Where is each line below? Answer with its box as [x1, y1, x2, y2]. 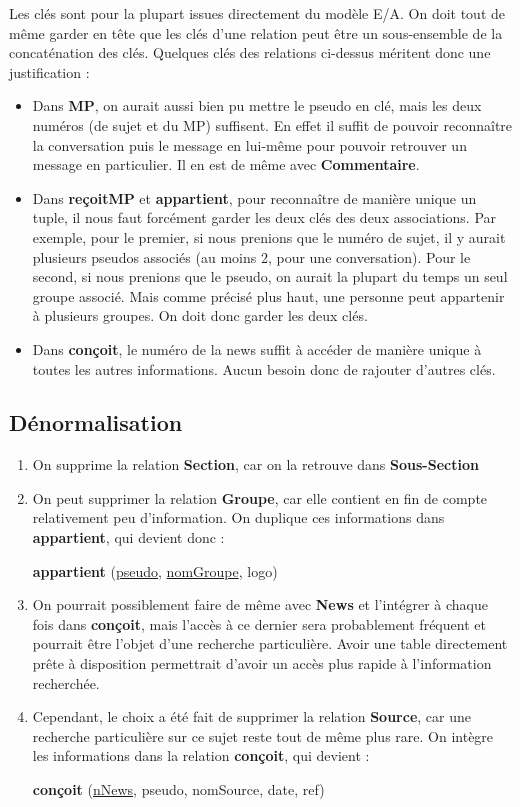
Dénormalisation [9, 407, 183, 438]
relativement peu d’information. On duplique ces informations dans [32, 507, 445, 528]
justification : [9, 61, 90, 82]
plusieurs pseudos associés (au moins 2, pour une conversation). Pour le [32, 246, 471, 267]
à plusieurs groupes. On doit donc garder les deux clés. [32, 305, 368, 326]
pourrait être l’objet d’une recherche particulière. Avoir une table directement [32, 633, 508, 654]
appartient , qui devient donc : [32, 527, 225, 548]
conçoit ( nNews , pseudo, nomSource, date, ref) [32, 779, 325, 800]
